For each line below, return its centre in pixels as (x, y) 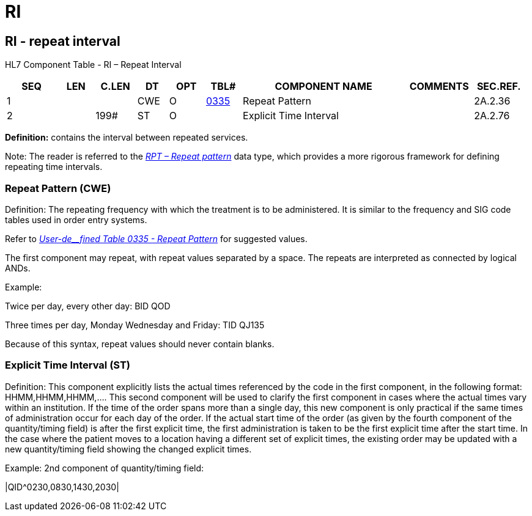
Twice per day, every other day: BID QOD (88, 306)
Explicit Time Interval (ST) (68, 365)
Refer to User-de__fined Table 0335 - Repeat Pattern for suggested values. (156, 238)
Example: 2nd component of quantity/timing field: (105, 468)
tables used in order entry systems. (76, 219)
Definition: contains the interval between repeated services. (127, 138)
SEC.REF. (499, 87)
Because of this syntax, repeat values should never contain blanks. (140, 344)
